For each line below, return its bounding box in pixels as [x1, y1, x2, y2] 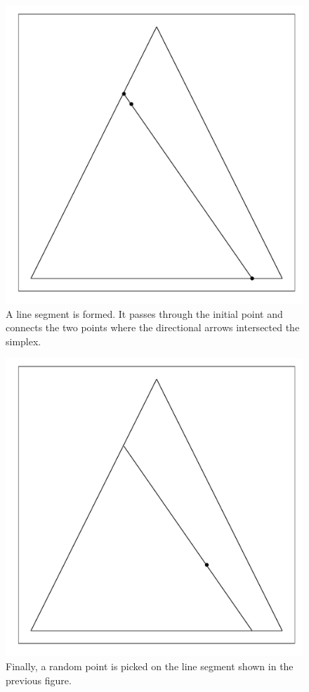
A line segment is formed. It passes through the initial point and [6, 306, 283, 321]
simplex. [6, 333, 41, 348]
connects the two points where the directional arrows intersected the [6, 320, 300, 335]
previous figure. [6, 672, 72, 687]
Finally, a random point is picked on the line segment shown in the [6, 658, 294, 673]
